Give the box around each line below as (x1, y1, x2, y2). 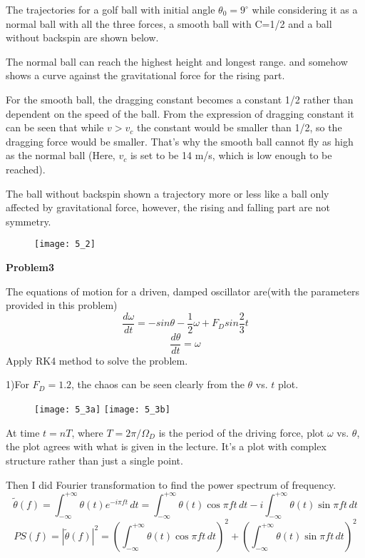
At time (6, 425, 40, 440)
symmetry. (6, 213, 51, 228)
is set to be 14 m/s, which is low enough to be (130, 148, 332, 163)
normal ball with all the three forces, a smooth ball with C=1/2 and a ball (6, 16, 332, 31)
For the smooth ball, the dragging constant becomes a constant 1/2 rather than (6, 91, 354, 106)
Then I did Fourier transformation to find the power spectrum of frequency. (6, 477, 336, 492)
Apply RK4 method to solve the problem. (6, 352, 188, 367)
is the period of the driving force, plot (158, 425, 324, 440)
